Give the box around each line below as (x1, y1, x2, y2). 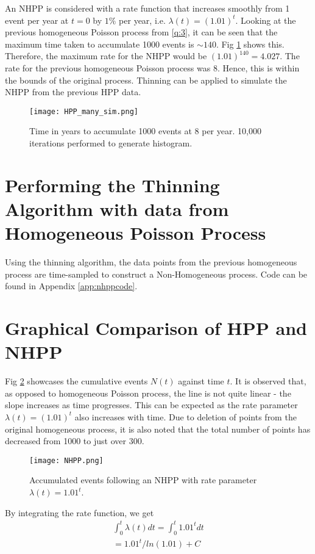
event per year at (5, 13, 69, 26)
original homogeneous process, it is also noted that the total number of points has (5, 422, 311, 435)
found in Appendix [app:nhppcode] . (5, 279, 138, 292)
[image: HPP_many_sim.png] (29, 107, 138, 116)
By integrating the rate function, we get (5, 506, 154, 519)
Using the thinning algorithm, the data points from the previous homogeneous (5, 256, 297, 268)
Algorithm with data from (5, 196, 229, 221)
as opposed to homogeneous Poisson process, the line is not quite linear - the (5, 386, 291, 399)
